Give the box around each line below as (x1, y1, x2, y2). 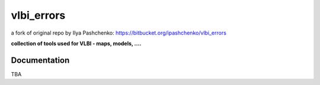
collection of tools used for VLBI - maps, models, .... (11, 40, 142, 47)
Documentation (11, 55, 70, 65)
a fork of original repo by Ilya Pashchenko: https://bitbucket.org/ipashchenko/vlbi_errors (11, 29, 226, 36)
